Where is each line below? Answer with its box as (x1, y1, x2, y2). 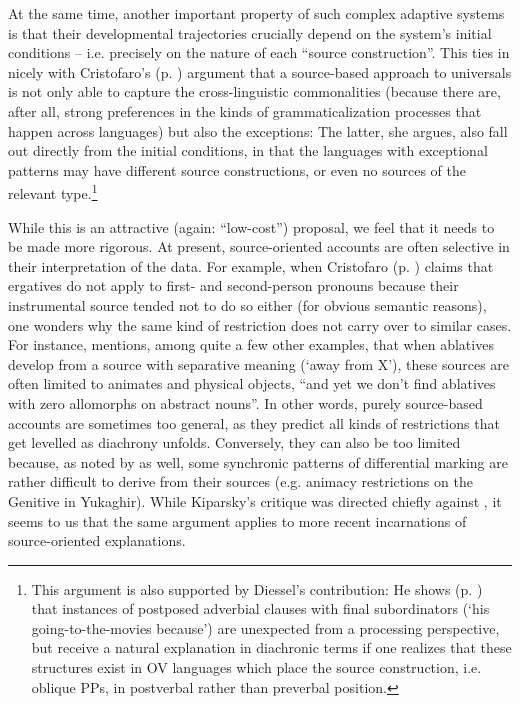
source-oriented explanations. (8, 530, 186, 551)
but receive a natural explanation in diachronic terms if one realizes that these (31, 637, 512, 658)
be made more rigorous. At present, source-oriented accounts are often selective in (8, 236, 510, 257)
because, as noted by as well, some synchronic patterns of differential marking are (8, 451, 508, 472)
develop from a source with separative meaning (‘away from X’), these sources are (8, 353, 510, 374)
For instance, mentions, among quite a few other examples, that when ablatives (8, 334, 494, 355)
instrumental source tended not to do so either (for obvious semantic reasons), (8, 294, 487, 315)
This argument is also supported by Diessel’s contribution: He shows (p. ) (31, 578, 483, 599)
